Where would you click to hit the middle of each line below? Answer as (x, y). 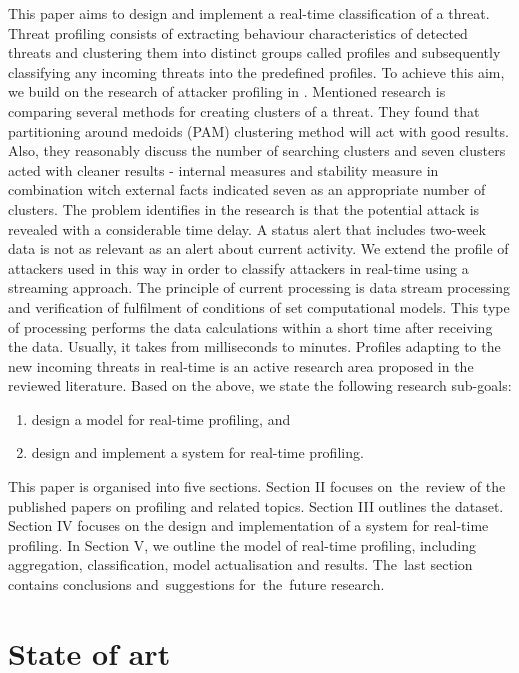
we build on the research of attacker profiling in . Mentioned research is (227, 91)
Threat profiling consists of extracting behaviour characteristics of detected (238, 32)
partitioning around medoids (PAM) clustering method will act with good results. (258, 130)
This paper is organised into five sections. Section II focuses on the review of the (257, 486)
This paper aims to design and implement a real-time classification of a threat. (249, 13)
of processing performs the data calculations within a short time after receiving (250, 326)
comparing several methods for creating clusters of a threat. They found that (244, 110)
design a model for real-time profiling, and (161, 418)
